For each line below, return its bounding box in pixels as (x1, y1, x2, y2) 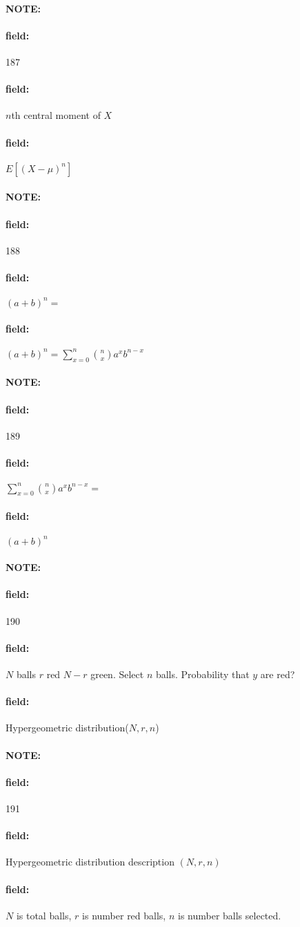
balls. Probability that (155, 667, 250, 682)
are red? (260, 667, 295, 682)
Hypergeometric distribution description (6, 854, 174, 869)
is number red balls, (82, 908, 166, 922)
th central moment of (11, 108, 101, 122)
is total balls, (16, 908, 72, 922)
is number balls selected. (177, 908, 281, 922)
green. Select (90, 667, 144, 682)
